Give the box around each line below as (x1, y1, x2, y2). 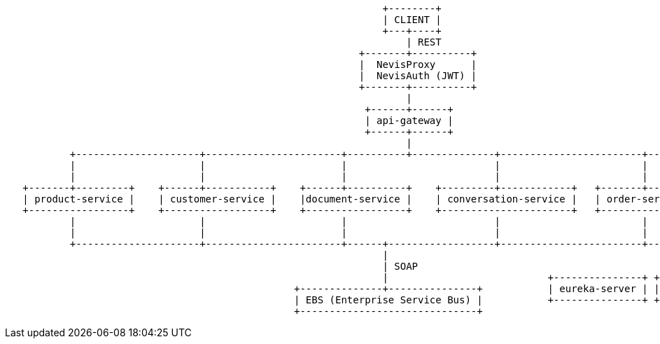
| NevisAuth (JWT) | (358, 70, 477, 81)
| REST (406, 36, 442, 48)
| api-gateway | (365, 115, 454, 126)
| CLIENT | (382, 14, 442, 25)
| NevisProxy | (358, 59, 477, 70)
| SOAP (382, 261, 419, 272)
